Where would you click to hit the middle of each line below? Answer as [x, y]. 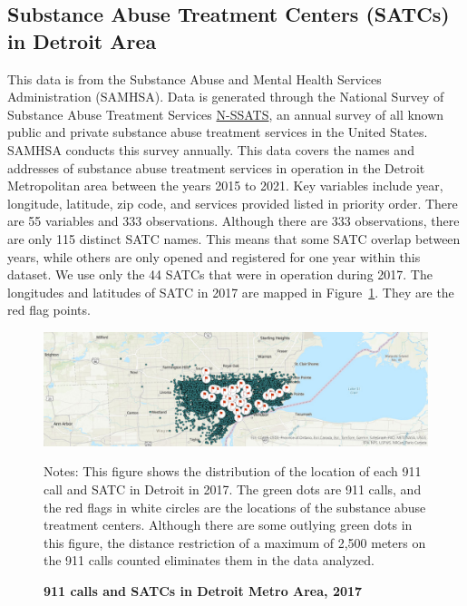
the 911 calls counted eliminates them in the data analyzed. [209, 560]
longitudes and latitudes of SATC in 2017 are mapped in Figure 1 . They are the [231, 292]
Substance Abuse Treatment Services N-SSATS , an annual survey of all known [226, 114]
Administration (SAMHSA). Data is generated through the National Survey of [226, 97]
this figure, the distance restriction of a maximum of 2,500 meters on [235, 542]
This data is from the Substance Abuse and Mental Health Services [195, 78]
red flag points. [49, 310]
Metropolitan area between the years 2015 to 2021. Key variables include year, [225, 186]
